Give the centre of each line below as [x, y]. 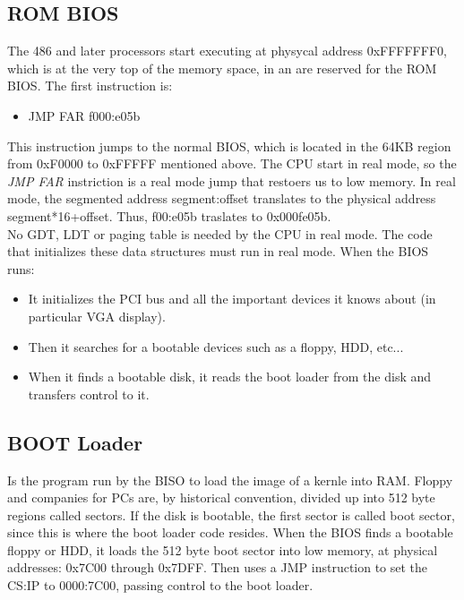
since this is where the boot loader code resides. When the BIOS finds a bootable [230, 532]
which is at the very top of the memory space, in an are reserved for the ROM [222, 68]
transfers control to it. [89, 394]
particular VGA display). [97, 316]
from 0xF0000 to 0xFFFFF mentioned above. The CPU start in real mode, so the [232, 163]
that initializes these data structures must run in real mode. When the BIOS [218, 251]
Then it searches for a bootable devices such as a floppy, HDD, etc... [216, 346]
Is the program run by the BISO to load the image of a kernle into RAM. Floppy [230, 480]
